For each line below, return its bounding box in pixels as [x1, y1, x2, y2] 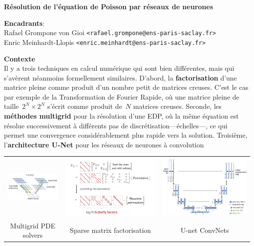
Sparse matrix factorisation [70, 225, 151, 235]
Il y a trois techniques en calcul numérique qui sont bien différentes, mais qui [4, 63, 234, 73]
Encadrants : [4, 18, 44, 28]
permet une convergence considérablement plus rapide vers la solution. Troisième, [4, 130, 248, 140]
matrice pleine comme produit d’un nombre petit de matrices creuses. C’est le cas [4, 82, 249, 92]
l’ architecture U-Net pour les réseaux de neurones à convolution [4, 139, 204, 149]
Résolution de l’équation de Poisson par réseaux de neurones [4, 1, 213, 11]
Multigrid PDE [10, 220, 56, 230]
